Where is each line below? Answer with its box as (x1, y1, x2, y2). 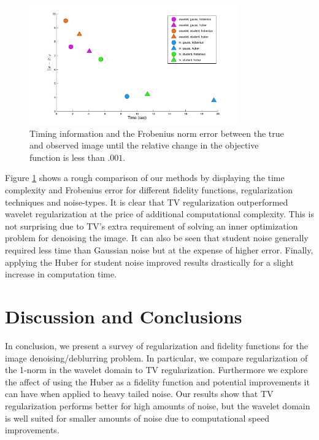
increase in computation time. (5, 268, 117, 280)
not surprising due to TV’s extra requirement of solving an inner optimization (5, 219, 298, 232)
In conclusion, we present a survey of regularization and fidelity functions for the (5, 339, 309, 352)
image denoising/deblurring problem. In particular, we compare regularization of (5, 351, 308, 364)
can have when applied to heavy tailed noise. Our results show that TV (5, 387, 274, 400)
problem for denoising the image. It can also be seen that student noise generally (5, 231, 309, 244)
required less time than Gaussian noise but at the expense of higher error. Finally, (5, 244, 313, 257)
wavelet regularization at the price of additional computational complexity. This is (5, 207, 314, 220)
